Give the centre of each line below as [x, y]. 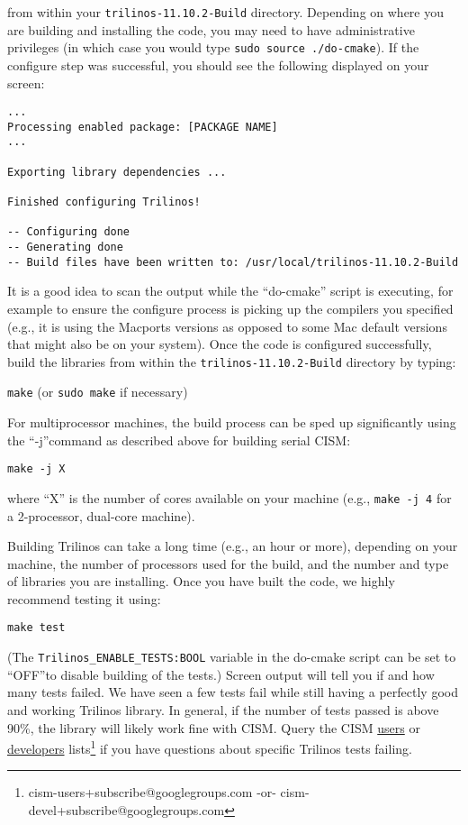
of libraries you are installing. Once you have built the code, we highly [201, 581]
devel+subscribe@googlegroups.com [126, 810]
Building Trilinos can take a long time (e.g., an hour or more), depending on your [233, 546]
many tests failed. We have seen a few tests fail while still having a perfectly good [233, 692]
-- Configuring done [69, 232]
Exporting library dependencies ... [117, 172]
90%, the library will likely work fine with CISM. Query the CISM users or [214, 727]
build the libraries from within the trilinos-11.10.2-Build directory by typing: [232, 361]
